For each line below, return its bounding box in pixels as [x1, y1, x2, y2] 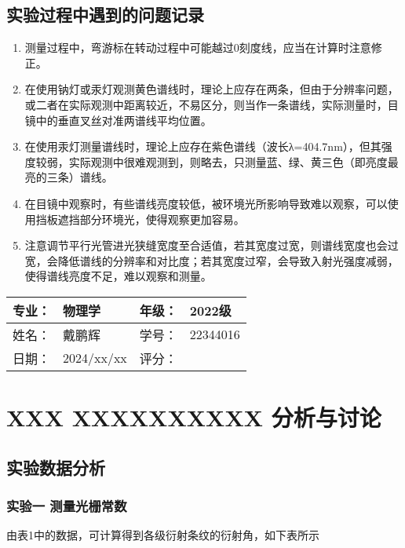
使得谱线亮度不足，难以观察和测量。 [24, 268, 212, 284]
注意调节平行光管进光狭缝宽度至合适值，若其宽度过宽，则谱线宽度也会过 [24, 237, 399, 254]
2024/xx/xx [63, 349, 127, 367]
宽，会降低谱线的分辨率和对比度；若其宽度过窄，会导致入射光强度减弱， [24, 252, 399, 269]
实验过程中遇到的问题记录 [6, 2, 204, 27]
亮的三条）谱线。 [24, 169, 113, 185]
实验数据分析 [6, 455, 105, 479]
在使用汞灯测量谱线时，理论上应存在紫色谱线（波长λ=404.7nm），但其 [24, 138, 381, 155]
